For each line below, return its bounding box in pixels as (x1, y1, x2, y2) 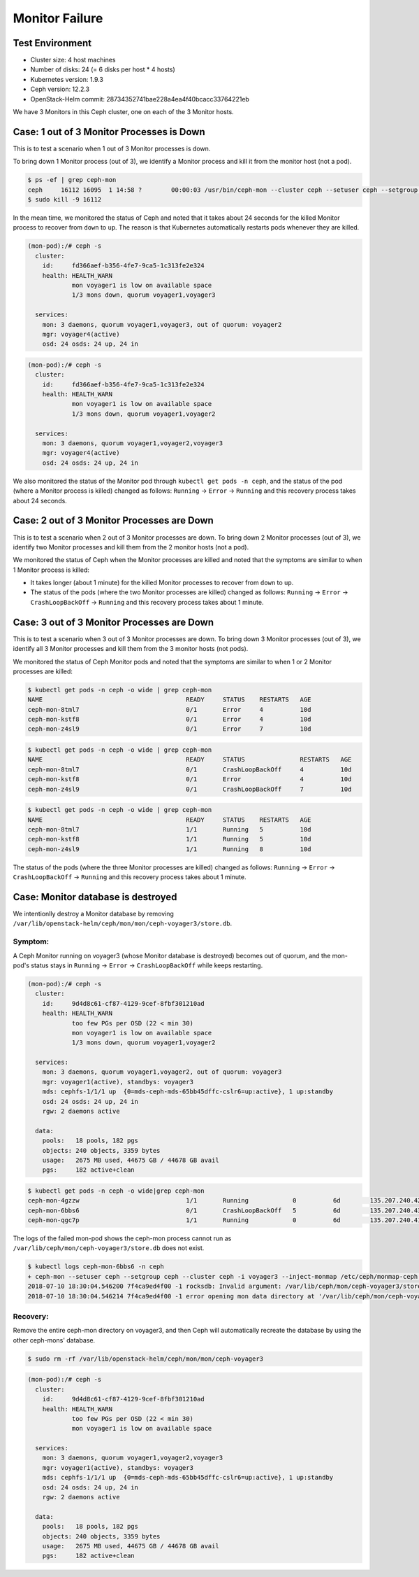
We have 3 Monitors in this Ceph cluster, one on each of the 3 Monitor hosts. (13, 108, 234, 116)
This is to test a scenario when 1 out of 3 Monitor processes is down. (13, 144, 211, 153)
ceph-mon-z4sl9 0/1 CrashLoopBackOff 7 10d (27, 785, 352, 793)
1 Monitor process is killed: (13, 566, 90, 574)
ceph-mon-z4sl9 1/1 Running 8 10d (27, 845, 311, 853)
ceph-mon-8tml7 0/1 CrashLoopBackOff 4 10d (27, 765, 352, 773)
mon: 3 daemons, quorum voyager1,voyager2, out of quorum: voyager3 (42, 1068, 282, 1076)
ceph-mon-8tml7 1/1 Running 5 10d (27, 825, 311, 833)
